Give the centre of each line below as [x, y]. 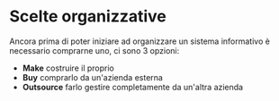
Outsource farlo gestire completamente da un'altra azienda [133, 87]
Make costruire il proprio [68, 68]
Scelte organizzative [88, 17]
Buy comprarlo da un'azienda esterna [93, 77]
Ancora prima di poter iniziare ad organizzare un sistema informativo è [139, 41]
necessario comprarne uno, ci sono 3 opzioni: [94, 50]
